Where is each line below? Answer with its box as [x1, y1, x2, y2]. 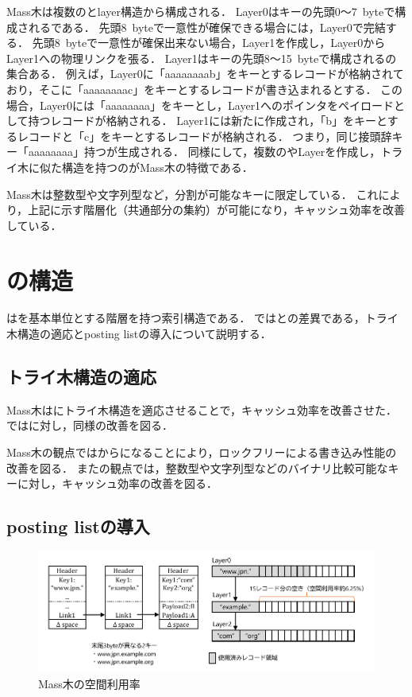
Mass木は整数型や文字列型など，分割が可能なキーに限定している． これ [6, 185, 379, 202]
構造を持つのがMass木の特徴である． [61, 158, 253, 175]
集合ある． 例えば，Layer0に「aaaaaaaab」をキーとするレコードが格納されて [6, 65, 404, 82]
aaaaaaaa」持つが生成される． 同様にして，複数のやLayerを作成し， [28, 143, 381, 160]
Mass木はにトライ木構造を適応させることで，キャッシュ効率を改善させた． [6, 401, 397, 418]
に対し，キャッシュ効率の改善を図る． [17, 475, 218, 492]
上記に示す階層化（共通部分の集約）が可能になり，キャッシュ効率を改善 [28, 201, 406, 218]
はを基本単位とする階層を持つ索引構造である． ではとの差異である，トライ [6, 310, 399, 326]
